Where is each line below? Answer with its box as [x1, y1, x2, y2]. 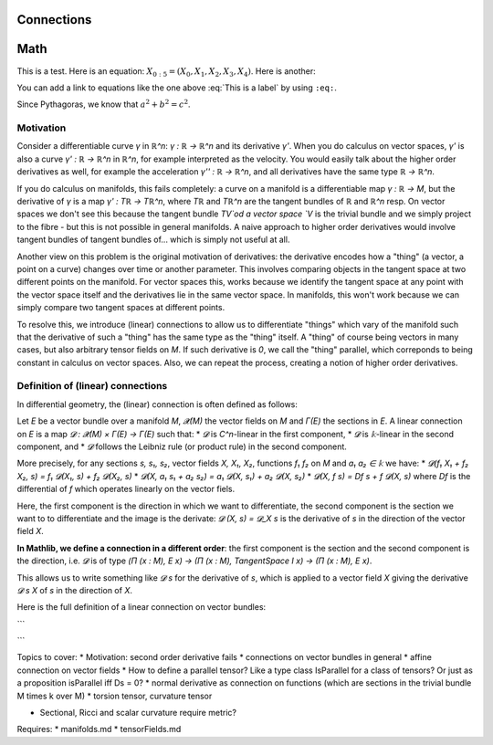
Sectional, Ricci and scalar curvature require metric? [39, 708, 237, 719]
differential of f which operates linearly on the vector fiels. [16, 484, 236, 495]
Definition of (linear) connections [16, 380, 168, 393]
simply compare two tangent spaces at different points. [16, 302, 226, 313]
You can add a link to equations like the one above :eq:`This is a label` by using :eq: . [16, 82, 337, 93]
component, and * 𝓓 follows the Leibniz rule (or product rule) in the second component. [16, 441, 347, 452]
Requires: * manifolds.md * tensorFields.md [16, 724, 182, 735]
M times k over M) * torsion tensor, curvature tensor [16, 690, 213, 701]
